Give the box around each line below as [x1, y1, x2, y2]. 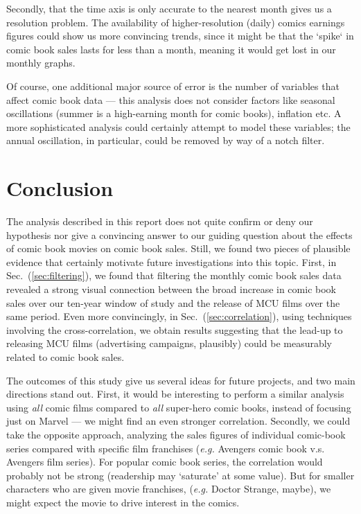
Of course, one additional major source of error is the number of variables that [6, 78, 340, 93]
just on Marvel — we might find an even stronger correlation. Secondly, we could [6, 414, 351, 428]
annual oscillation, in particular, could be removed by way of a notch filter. [6, 133, 325, 148]
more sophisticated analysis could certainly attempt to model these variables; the [6, 119, 351, 134]
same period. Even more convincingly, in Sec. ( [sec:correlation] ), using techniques [6, 309, 352, 324]
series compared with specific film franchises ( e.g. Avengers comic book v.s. [6, 441, 325, 455]
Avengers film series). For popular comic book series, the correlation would [6, 454, 323, 469]
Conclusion [6, 174, 114, 202]
